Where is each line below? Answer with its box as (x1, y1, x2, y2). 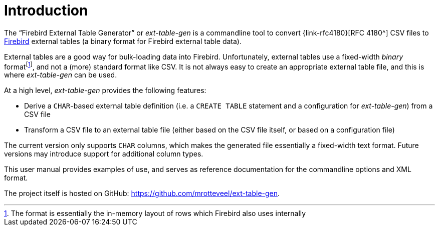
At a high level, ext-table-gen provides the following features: (4, 86, 206, 95)
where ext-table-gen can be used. (4, 70, 117, 79)
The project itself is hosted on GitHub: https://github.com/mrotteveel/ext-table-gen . (4, 189, 280, 198)
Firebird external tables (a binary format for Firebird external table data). (4, 36, 242, 45)
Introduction (4, 2, 88, 19)
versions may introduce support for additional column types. (4, 149, 203, 158)
